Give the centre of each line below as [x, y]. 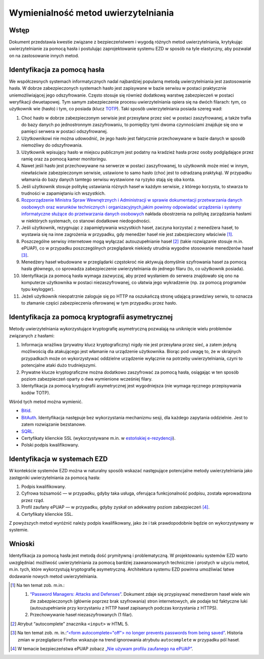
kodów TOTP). [36, 393]
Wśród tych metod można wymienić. [46, 402]
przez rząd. [33, 500]
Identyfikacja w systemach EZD [58, 459]
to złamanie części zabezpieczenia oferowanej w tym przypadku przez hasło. [99, 303]
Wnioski [22, 544]
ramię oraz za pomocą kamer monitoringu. [64, 159]
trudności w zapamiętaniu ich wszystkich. [64, 193]
